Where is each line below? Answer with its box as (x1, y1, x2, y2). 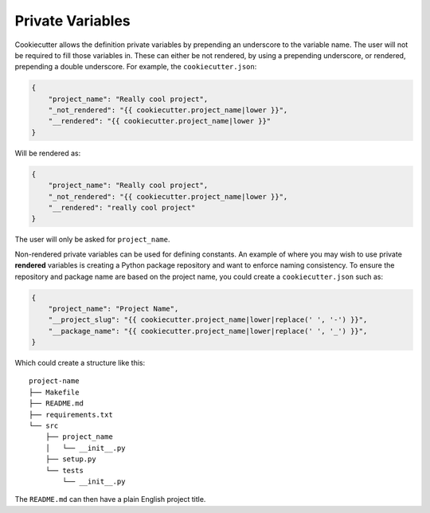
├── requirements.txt (29, 410, 113, 419)
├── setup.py (45, 455, 96, 464)
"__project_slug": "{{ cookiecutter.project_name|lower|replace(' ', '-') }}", (48, 315, 368, 324)
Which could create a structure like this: (14, 358, 146, 368)
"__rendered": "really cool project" (48, 203, 196, 213)
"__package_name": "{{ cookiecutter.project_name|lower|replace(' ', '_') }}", (48, 327, 368, 335)
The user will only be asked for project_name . (14, 235, 170, 245)
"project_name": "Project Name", (48, 303, 179, 313)
